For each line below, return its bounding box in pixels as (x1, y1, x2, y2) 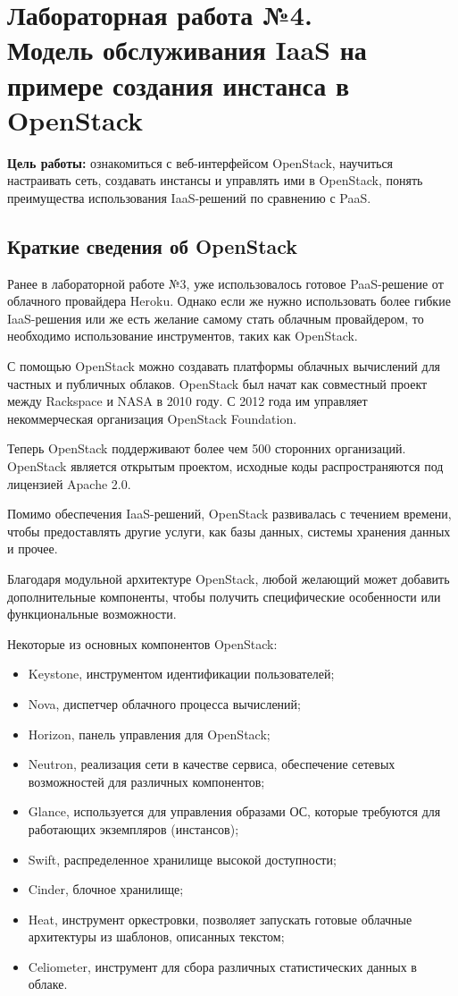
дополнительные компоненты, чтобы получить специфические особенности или (7, 587, 441, 605)
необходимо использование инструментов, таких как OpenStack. (7, 326, 358, 345)
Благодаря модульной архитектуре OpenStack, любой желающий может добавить (7, 569, 450, 587)
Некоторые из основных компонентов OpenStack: (7, 634, 278, 653)
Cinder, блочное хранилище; (28, 880, 184, 899)
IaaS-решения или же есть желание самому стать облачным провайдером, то (7, 308, 424, 327)
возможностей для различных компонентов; (28, 772, 265, 790)
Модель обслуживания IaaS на (7, 31, 367, 68)
